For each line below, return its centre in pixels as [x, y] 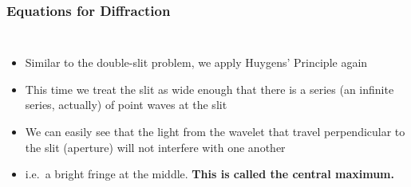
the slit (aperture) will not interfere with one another [155, 147]
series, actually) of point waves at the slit [126, 105]
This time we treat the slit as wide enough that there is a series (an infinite [209, 89]
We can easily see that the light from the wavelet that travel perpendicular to [215, 131]
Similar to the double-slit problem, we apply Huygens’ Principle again [196, 62]
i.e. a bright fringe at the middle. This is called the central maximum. [209, 174]
